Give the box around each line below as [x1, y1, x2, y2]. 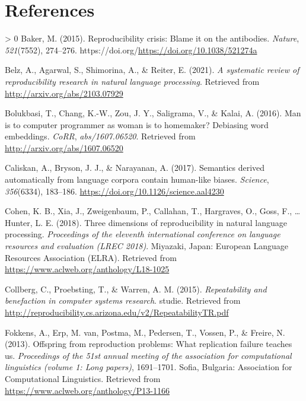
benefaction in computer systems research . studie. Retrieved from [5, 294, 241, 307]
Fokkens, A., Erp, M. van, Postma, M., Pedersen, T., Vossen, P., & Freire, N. [5, 326, 285, 338]
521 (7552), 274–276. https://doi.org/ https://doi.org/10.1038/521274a [5, 43, 257, 56]
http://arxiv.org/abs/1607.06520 [5, 141, 123, 154]
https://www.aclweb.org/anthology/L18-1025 [5, 263, 170, 275]
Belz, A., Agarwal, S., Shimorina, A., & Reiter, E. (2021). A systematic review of [5, 63, 299, 76]
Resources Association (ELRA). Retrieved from [5, 251, 177, 263]
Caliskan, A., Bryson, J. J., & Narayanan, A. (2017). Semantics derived [5, 161, 265, 174]
